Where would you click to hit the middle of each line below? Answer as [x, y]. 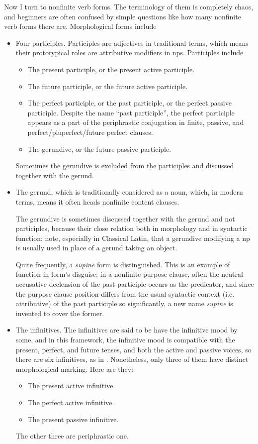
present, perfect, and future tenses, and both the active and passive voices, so [133, 349]
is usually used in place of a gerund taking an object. [96, 248]
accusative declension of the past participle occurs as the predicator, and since [135, 284]
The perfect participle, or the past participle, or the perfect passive [129, 103]
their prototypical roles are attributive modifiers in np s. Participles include [129, 53]
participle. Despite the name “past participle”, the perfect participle [131, 112]
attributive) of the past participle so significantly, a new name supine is [124, 303]
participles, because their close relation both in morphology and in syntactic [131, 228]
